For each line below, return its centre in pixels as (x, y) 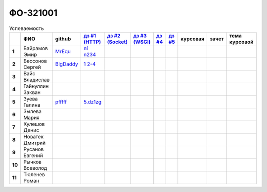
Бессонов (35, 61)
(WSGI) (142, 42)
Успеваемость (26, 28)
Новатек (33, 136)
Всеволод (35, 168)
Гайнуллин (36, 86)
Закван (32, 92)
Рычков (32, 161)
